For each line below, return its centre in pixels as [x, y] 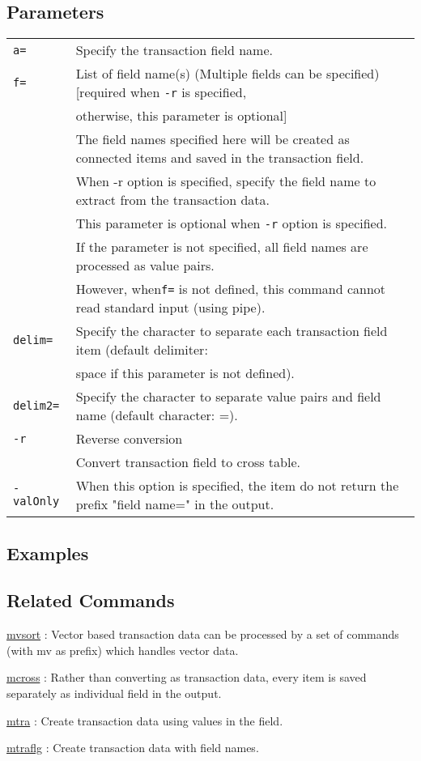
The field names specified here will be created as [213, 139]
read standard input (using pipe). [170, 308]
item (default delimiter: [142, 350]
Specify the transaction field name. [174, 50]
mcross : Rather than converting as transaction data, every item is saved [187, 677]
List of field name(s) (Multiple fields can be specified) [228, 74]
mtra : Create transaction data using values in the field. [145, 720]
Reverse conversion [129, 439]
